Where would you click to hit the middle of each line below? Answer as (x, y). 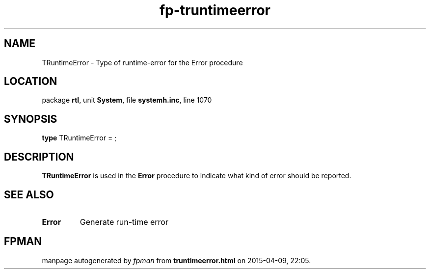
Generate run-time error (124, 222)
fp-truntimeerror (215, 10)
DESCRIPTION (39, 157)
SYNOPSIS (31, 119)
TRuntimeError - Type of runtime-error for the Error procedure (142, 62)
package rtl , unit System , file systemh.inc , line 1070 (127, 100)
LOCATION (31, 82)
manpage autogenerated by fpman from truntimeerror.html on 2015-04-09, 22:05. (176, 260)
